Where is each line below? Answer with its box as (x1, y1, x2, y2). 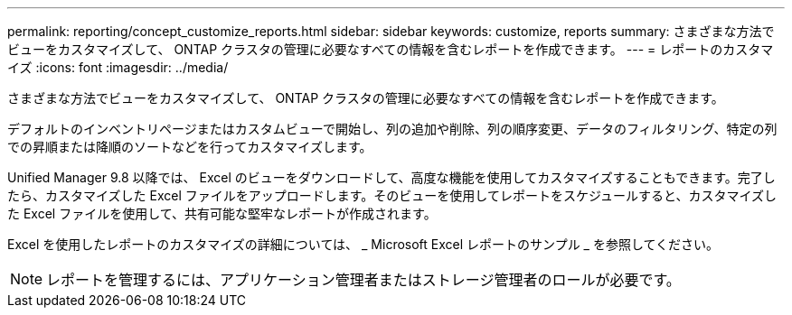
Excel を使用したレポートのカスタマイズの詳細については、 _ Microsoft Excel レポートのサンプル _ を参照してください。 (7, 236, 720, 252)
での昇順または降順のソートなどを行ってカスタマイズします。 (7, 139, 372, 154)
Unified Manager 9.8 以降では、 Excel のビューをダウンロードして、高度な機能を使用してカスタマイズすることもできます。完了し (7, 170, 776, 185)
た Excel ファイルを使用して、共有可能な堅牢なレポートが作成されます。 (7, 206, 437, 221)
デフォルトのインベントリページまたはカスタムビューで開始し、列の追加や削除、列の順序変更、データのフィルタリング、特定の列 (7, 121, 778, 136)
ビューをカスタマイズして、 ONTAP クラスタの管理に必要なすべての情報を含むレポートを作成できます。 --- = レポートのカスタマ (7, 42, 774, 57)
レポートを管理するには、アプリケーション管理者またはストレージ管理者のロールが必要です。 (46, 271, 681, 289)
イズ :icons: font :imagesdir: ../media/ (7, 60, 229, 75)
